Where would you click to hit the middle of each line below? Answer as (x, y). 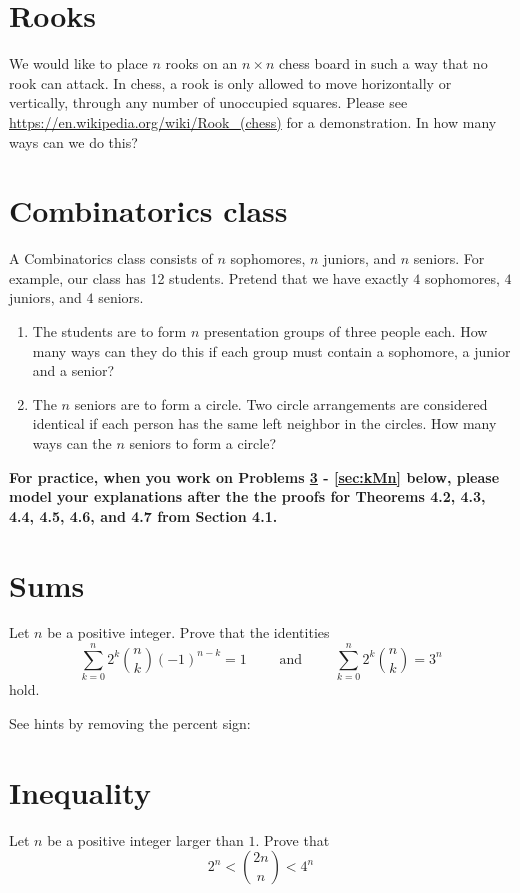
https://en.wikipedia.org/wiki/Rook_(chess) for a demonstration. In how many (253, 121)
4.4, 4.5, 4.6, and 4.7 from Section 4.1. (143, 515)
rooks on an (201, 63)
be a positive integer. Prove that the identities (188, 632)
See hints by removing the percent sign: (130, 722)
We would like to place (78, 63)
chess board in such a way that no (383, 63)
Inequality (80, 791)
